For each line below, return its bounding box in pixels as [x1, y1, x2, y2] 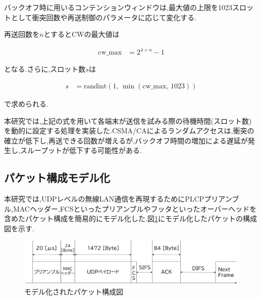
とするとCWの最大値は [43, 29, 120, 39]
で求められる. [4, 98, 48, 109]
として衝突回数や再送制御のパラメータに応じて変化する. [11, 12, 197, 22]
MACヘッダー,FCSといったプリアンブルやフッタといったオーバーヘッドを [13, 203, 257, 214]
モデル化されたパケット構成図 [24, 286, 123, 296]
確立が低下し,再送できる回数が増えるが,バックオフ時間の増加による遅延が [4, 135, 248, 145]
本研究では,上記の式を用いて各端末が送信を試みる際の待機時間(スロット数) [4, 115, 252, 126]
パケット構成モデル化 [4, 170, 110, 185]
